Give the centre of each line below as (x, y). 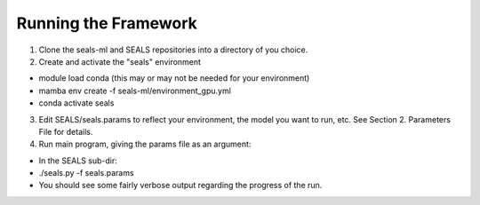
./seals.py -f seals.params (86, 173)
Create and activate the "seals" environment (120, 61)
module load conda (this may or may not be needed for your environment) (174, 78)
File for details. (66, 131)
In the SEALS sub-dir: (78, 161)
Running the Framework (107, 23)
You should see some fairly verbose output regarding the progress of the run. (180, 185)
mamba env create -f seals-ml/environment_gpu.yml (135, 91)
